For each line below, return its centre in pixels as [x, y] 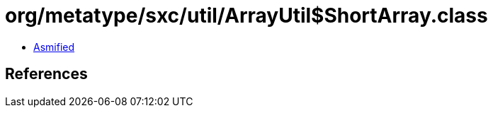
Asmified [54, 47]
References [46, 74]
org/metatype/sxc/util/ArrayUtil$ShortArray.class [246, 16]
